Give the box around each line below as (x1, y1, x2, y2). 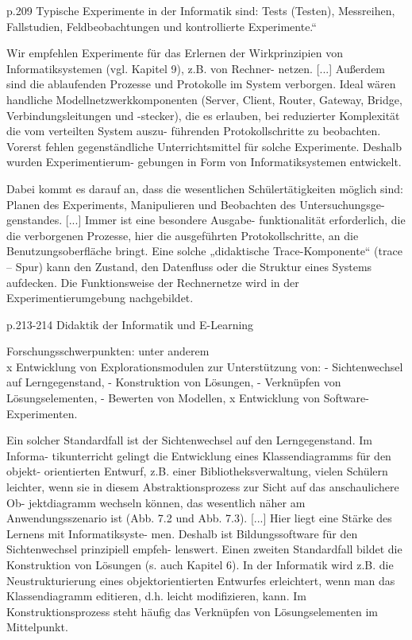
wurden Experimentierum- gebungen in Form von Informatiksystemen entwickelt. (6, 153, 402, 170)
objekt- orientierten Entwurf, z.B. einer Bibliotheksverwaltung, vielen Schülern (6, 463, 388, 479)
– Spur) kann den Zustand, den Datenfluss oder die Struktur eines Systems (6, 258, 372, 274)
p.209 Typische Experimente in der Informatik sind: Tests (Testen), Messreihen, (6, 2, 395, 18)
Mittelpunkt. (6, 619, 68, 635)
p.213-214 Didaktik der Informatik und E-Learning (6, 316, 254, 332)
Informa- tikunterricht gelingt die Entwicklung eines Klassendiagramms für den (6, 447, 391, 464)
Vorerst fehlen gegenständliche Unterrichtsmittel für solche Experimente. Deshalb (6, 138, 402, 154)
